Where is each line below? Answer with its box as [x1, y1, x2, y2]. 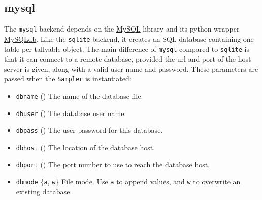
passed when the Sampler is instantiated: [4, 73, 132, 84]
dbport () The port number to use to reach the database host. [16, 159, 210, 169]
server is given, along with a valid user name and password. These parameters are [4, 63, 258, 74]
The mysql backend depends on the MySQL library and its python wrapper [4, 23, 240, 34]
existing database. [16, 186, 72, 196]
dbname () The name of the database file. [16, 91, 143, 101]
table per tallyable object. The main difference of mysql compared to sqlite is [4, 43, 249, 54]
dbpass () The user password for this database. [16, 125, 163, 135]
